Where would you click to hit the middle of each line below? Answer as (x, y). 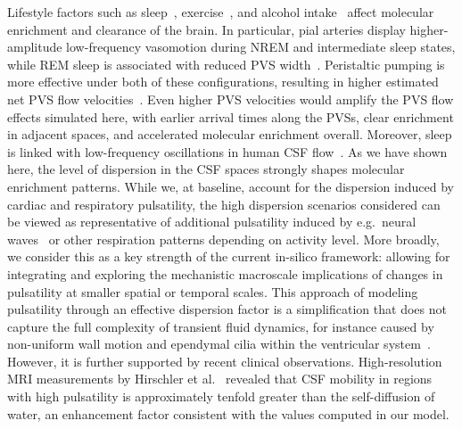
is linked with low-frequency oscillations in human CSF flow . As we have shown (227, 151)
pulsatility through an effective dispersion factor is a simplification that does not (227, 309)
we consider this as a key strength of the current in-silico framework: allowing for (229, 256)
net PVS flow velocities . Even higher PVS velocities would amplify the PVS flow (231, 99)
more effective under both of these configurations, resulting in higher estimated (223, 82)
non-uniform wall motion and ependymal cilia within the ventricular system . (219, 344)
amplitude (35, 47)
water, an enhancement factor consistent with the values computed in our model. (228, 413)
